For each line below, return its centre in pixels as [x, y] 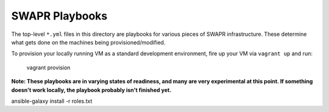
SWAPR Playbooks [59, 16]
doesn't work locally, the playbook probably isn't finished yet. [91, 90]
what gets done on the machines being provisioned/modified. [88, 42]
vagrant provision [48, 68]
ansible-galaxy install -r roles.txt [52, 101]
